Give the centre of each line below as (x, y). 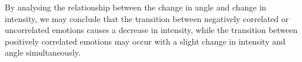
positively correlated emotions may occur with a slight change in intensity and (145, 41)
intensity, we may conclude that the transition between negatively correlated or (147, 18)
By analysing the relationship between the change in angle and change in (135, 7)
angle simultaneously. (43, 52)
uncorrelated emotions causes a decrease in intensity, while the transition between (151, 30)
